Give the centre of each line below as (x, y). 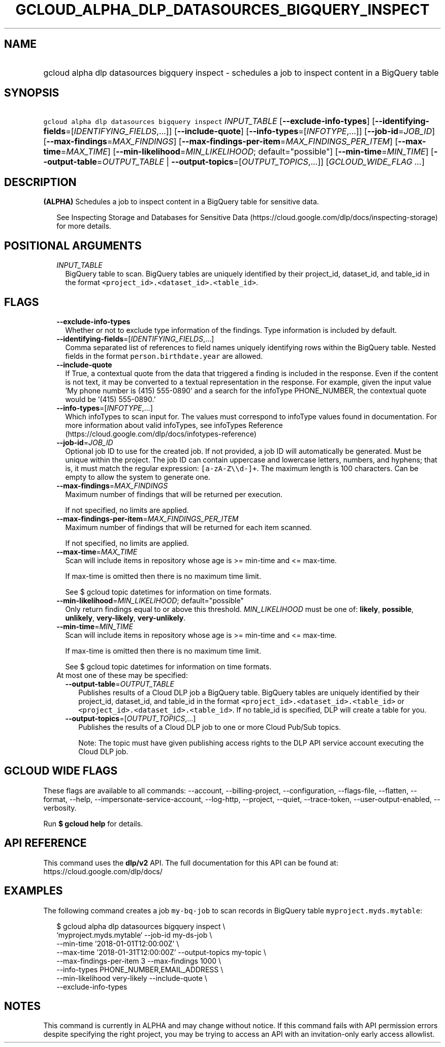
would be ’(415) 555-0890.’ (110, 399)
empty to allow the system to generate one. (138, 477)
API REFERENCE (45, 843)
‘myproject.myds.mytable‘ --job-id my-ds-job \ (134, 935)
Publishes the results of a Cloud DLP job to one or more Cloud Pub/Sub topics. (210, 727)
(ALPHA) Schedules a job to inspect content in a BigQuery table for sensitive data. (181, 202)
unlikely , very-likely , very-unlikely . (125, 618)
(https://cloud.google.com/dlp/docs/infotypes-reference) (161, 434)
